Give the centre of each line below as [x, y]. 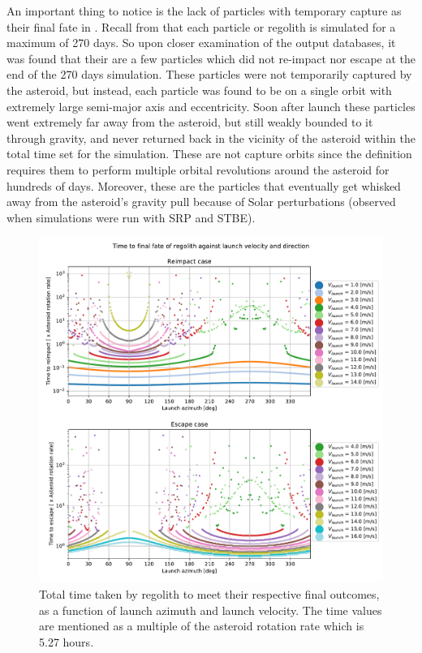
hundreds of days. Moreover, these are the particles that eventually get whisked [204, 185]
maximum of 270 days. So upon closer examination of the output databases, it [201, 43]
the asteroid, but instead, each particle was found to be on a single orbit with [199, 90]
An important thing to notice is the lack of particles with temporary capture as [204, 11]
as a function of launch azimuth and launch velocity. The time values [211, 610]
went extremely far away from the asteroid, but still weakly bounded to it [190, 122]
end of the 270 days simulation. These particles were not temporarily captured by [209, 74]
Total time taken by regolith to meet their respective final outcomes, [209, 593]
